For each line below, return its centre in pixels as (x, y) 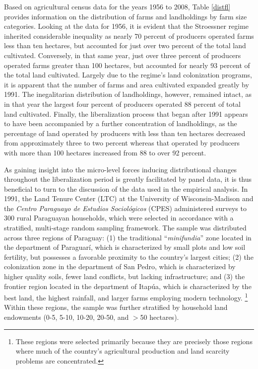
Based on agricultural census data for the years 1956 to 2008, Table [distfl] (117, 6)
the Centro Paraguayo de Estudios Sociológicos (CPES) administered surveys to (125, 208)
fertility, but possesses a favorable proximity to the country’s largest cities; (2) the (129, 257)
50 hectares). (160, 317)
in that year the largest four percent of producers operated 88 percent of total (122, 104)
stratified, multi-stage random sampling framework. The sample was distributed (125, 228)
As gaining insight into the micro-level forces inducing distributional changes (121, 169)
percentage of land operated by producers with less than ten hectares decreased (125, 133)
